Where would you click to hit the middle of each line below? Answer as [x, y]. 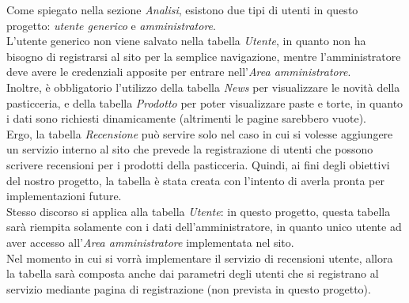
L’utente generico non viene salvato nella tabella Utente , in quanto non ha [186, 41]
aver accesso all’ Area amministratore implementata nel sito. [150, 242]
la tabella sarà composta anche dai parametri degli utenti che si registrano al [193, 273]
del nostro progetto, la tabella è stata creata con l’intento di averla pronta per [195, 180]
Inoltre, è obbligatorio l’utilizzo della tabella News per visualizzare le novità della [203, 87]
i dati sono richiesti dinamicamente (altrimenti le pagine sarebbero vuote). [186, 118]
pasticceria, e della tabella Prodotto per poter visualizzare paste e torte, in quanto [205, 102]
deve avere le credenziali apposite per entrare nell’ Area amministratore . [179, 72]
